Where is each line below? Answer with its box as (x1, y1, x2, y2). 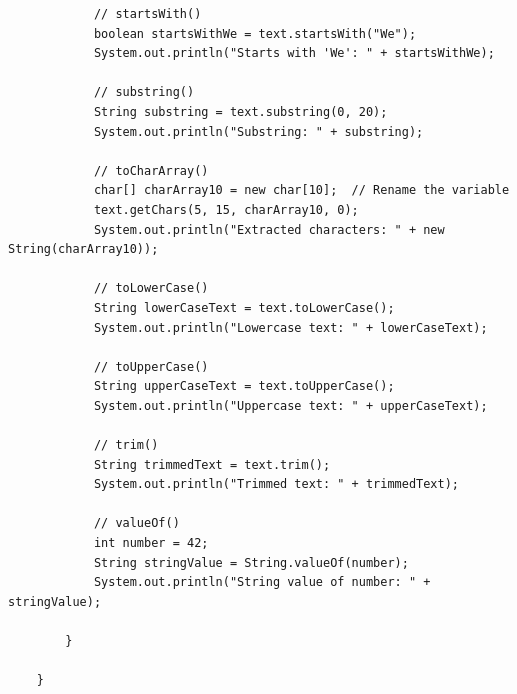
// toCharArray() (93, 163, 209, 178)
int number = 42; (93, 536, 209, 551)
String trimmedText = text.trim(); (93, 457, 331, 472)
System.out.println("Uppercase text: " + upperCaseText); (93, 398, 488, 413)
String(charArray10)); (8, 242, 159, 257)
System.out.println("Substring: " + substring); (93, 124, 424, 139)
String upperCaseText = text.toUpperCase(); (93, 379, 395, 394)
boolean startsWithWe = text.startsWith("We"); (93, 26, 417, 41)
